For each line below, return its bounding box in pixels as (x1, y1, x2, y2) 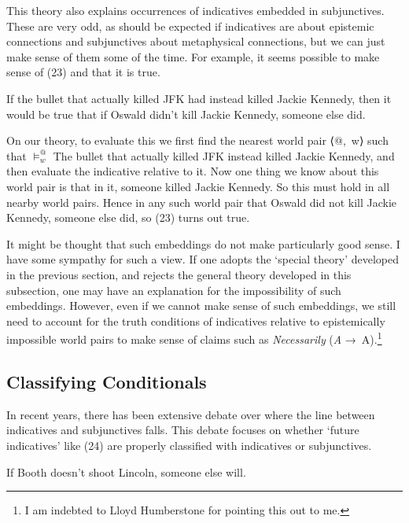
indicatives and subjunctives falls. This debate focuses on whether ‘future (6, 422, 359, 438)
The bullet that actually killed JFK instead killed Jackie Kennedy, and (53, 147, 395, 164)
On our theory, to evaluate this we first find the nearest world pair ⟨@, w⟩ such (6, 132, 389, 149)
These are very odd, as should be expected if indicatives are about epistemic (6, 17, 374, 34)
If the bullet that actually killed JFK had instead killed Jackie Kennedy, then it (6, 90, 392, 106)
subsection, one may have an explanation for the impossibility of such (6, 282, 341, 298)
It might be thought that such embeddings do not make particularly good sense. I (6, 235, 400, 252)
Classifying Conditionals (6, 369, 207, 393)
